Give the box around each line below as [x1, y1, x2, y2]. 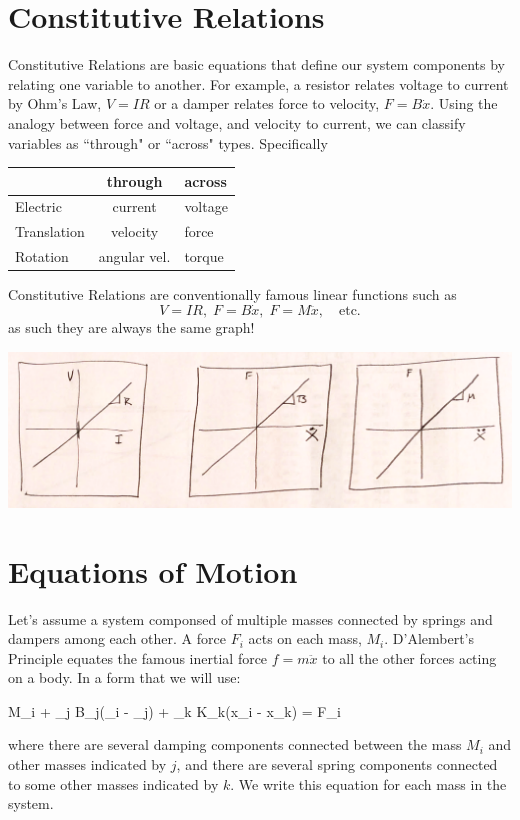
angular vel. [98, 246, 171, 267]
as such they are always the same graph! [8, 317, 255, 338]
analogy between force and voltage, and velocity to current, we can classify [8, 112, 466, 133]
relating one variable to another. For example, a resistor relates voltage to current [8, 73, 509, 94]
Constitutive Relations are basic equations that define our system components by [8, 54, 506, 75]
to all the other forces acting [322, 647, 497, 668]
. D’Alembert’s [384, 628, 475, 649]
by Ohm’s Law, [8, 93, 102, 114]
